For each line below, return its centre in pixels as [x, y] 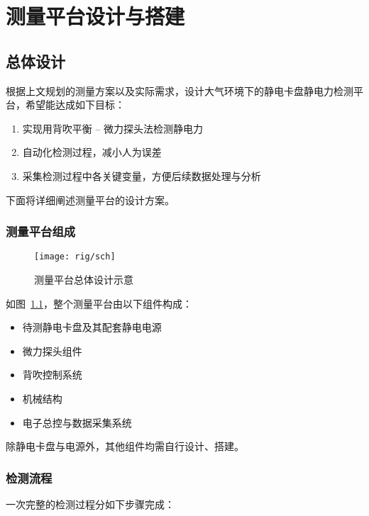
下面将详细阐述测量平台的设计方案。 [90, 200]
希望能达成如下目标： [75, 105]
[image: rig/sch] [75, 257]
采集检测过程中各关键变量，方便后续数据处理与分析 [142, 175]
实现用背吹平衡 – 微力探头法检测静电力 [113, 128]
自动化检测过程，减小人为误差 [92, 152]
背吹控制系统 [52, 375]
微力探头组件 [52, 350]
